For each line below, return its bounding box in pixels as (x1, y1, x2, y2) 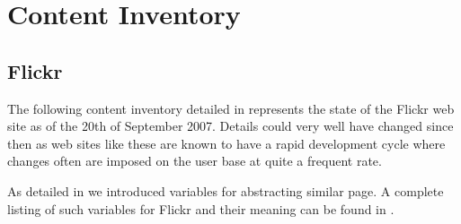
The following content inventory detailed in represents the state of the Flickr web (7, 99, 455, 117)
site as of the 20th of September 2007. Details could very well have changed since (7, 116, 454, 135)
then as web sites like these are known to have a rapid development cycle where (7, 134, 446, 152)
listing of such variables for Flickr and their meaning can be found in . (7, 199, 395, 218)
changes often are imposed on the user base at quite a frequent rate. (7, 151, 382, 170)
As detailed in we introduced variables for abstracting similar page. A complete (7, 181, 444, 200)
